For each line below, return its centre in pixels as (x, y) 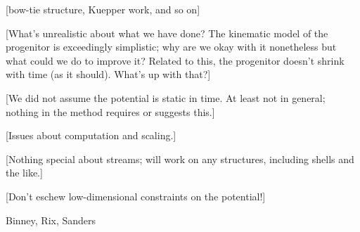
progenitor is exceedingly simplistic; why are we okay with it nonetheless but (171, 47)
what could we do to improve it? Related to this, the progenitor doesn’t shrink (175, 60)
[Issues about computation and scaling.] (91, 135)
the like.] (24, 173)
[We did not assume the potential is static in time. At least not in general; (166, 97)
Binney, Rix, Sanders (51, 220)
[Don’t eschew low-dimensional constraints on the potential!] (136, 196)
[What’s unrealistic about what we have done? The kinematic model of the (167, 33)
